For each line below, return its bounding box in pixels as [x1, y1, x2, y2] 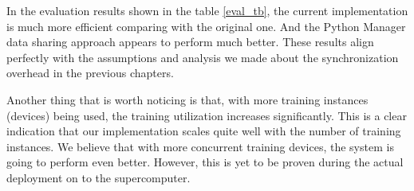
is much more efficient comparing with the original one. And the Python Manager [6, 18, 406, 34]
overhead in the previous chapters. [6, 64, 174, 81]
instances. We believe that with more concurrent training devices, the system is [6, 138, 394, 154]
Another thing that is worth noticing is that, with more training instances [6, 91, 369, 107]
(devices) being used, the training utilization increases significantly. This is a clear [6, 107, 407, 123]
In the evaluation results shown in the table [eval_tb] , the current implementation [6, 2, 408, 18]
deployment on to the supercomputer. [6, 169, 191, 185]
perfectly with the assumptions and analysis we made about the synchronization [6, 49, 399, 65]
